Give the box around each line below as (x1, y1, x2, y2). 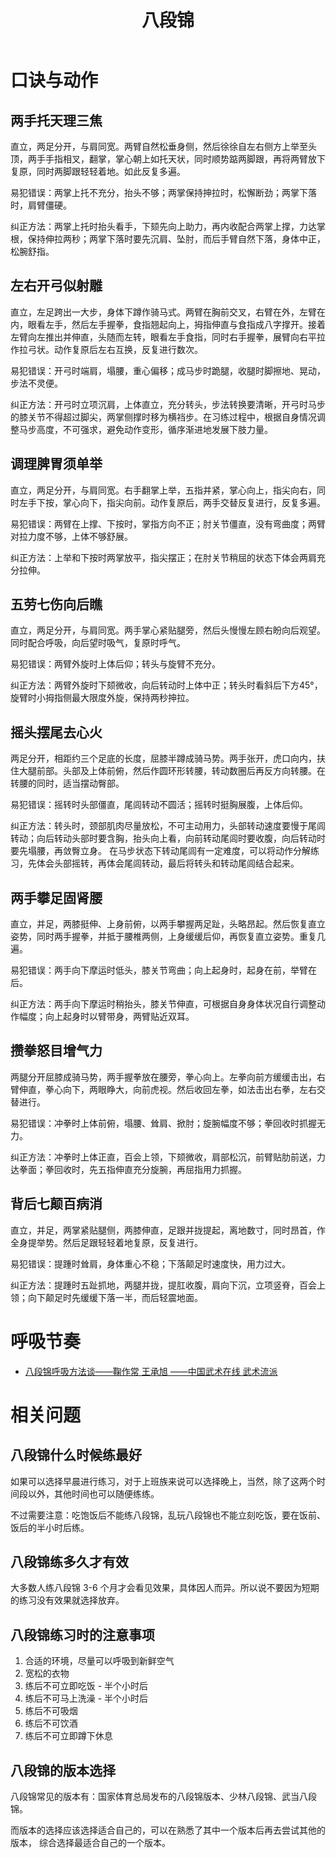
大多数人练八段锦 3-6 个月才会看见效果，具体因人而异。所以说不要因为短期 (10, 1582, 320, 1594)
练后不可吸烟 (24, 1705, 78, 1717)
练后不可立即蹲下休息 (24, 1730, 113, 1742)
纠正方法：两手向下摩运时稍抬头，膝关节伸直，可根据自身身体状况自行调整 (10, 998, 317, 1010)
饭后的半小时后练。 (10, 1521, 90, 1533)
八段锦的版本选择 (10, 1762, 116, 1779)
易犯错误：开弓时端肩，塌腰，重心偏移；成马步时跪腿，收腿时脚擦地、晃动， (10, 364, 326, 376)
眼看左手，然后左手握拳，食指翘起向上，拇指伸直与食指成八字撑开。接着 (27, 318, 326, 330)
